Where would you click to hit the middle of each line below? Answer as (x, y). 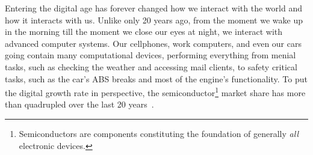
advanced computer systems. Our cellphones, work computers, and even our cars (153, 43)
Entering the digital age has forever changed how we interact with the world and (153, 8)
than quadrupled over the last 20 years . (79, 104)
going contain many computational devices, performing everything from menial (150, 55)
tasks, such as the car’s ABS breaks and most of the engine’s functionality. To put (156, 78)
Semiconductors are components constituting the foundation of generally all (159, 133)
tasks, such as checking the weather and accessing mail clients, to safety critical (151, 66)
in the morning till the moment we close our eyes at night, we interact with (144, 32)
